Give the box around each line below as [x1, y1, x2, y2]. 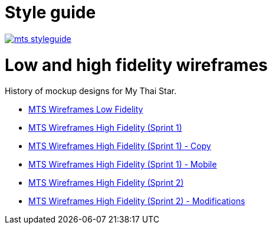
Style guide [5, 2, 96, 22]
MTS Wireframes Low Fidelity [28, 104, 143, 115]
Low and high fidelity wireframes [5, 54, 268, 75]
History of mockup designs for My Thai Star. [5, 86, 176, 96]
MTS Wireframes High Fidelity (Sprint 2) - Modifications [28, 196, 245, 207]
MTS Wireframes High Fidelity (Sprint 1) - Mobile [28, 159, 217, 170]
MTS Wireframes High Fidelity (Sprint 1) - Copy [28, 141, 211, 151]
